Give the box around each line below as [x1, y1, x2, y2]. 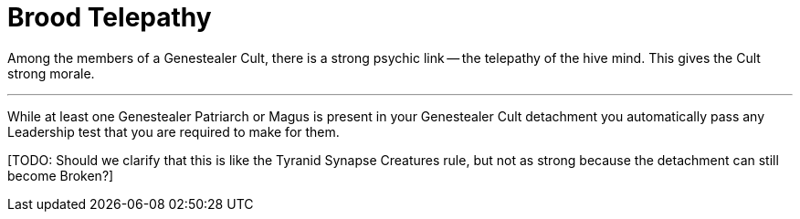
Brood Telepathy [7, 2, 212, 33]
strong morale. [7, 65, 95, 81]
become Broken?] [7, 167, 114, 183]
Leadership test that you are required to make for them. [7, 123, 340, 140]
